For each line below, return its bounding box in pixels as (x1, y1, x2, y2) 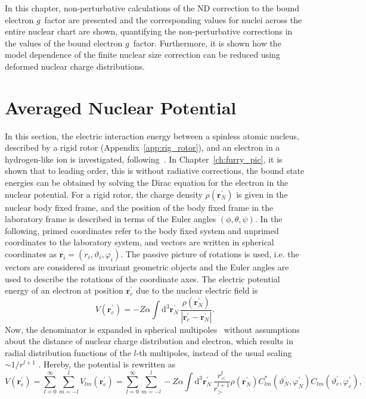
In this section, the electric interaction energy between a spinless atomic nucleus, (5, 129, 300, 142)
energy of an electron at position (5, 284, 123, 297)
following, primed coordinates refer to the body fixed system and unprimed (5, 224, 279, 236)
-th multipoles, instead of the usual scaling (136, 346, 292, 359)
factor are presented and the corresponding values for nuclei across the (44, 13, 302, 26)
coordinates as (5, 248, 57, 260)
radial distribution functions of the (5, 346, 131, 359)
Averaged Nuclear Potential (5, 95, 237, 119)
